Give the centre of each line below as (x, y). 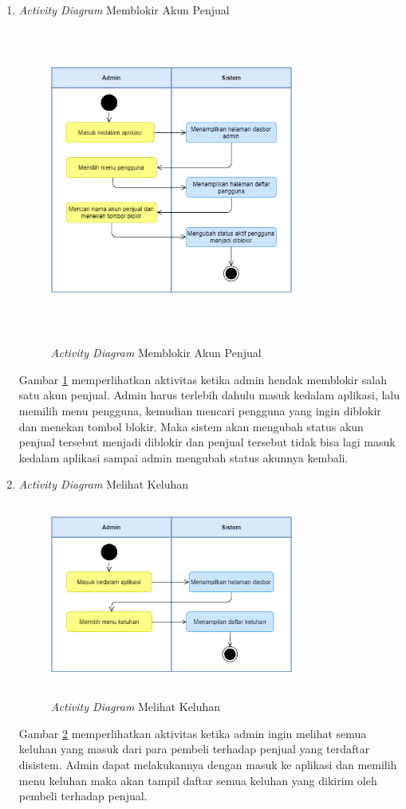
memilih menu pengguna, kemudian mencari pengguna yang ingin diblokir (200, 410)
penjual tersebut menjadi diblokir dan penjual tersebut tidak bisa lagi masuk (207, 442)
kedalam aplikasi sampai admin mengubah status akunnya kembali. (183, 457)
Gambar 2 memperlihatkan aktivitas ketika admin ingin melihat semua (193, 733)
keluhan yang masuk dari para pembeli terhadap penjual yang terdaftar (194, 749)
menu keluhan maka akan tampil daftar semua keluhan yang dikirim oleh (198, 780)
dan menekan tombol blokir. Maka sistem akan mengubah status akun (191, 426)
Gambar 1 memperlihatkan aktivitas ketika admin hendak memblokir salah (203, 379)
